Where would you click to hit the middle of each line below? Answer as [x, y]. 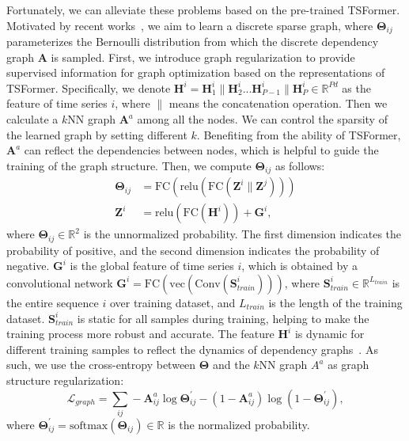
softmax [89, 426]
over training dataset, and [172, 302]
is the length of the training [335, 302]
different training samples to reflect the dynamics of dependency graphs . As [192, 349]
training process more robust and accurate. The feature [140, 334]
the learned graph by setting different [97, 134]
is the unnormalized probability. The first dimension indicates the [242, 234]
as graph [348, 365]
